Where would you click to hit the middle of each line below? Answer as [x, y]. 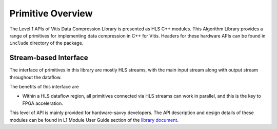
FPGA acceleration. [43, 103]
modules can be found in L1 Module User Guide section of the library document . [94, 120]
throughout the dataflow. [35, 77]
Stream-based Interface [49, 58]
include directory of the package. [46, 43]
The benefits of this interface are [44, 87]
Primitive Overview [51, 13]
